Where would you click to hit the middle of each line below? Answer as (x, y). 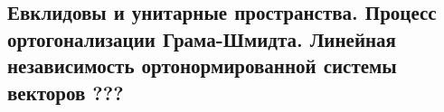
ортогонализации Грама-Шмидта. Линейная (202, 38)
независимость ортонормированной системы (202, 65)
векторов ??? (66, 92)
